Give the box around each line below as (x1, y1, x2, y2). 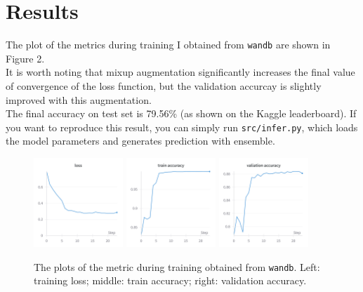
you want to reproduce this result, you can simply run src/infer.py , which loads (6, 119, 358, 134)
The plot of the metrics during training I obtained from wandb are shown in (6, 37, 331, 52)
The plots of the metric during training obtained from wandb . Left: (34, 259, 320, 274)
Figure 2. (6, 51, 45, 65)
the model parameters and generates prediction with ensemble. (6, 133, 275, 148)
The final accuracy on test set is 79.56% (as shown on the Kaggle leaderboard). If (6, 106, 357, 121)
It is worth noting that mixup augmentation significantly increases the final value (6, 65, 355, 79)
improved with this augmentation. (6, 92, 152, 107)
